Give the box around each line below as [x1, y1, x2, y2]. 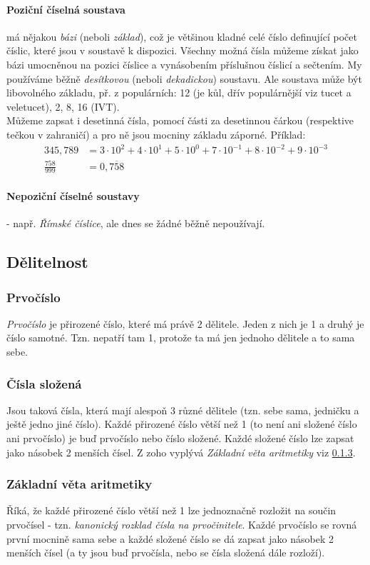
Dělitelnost [6, 251, 88, 273]
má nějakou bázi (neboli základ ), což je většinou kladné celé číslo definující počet [6, 29, 357, 44]
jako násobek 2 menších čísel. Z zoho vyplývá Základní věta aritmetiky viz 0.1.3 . [6, 444, 356, 459]
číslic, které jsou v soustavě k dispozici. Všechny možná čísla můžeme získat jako [6, 43, 359, 58]
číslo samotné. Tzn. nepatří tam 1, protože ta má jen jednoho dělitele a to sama [6, 330, 355, 345]
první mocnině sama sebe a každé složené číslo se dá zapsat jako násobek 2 [6, 531, 334, 546]
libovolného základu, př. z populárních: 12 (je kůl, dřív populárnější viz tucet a [6, 85, 351, 100]
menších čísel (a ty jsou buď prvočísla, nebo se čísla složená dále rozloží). [6, 545, 325, 560]
